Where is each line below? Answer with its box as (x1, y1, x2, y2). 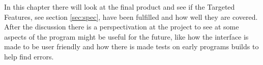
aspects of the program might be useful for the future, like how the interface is (4, 31, 249, 42)
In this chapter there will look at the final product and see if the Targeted (4, 2, 235, 12)
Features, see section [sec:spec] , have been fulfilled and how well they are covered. (4, 11, 258, 22)
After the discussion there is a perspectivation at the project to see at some (4, 21, 239, 32)
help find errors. (4, 51, 54, 61)
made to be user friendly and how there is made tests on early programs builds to (4, 41, 259, 52)
